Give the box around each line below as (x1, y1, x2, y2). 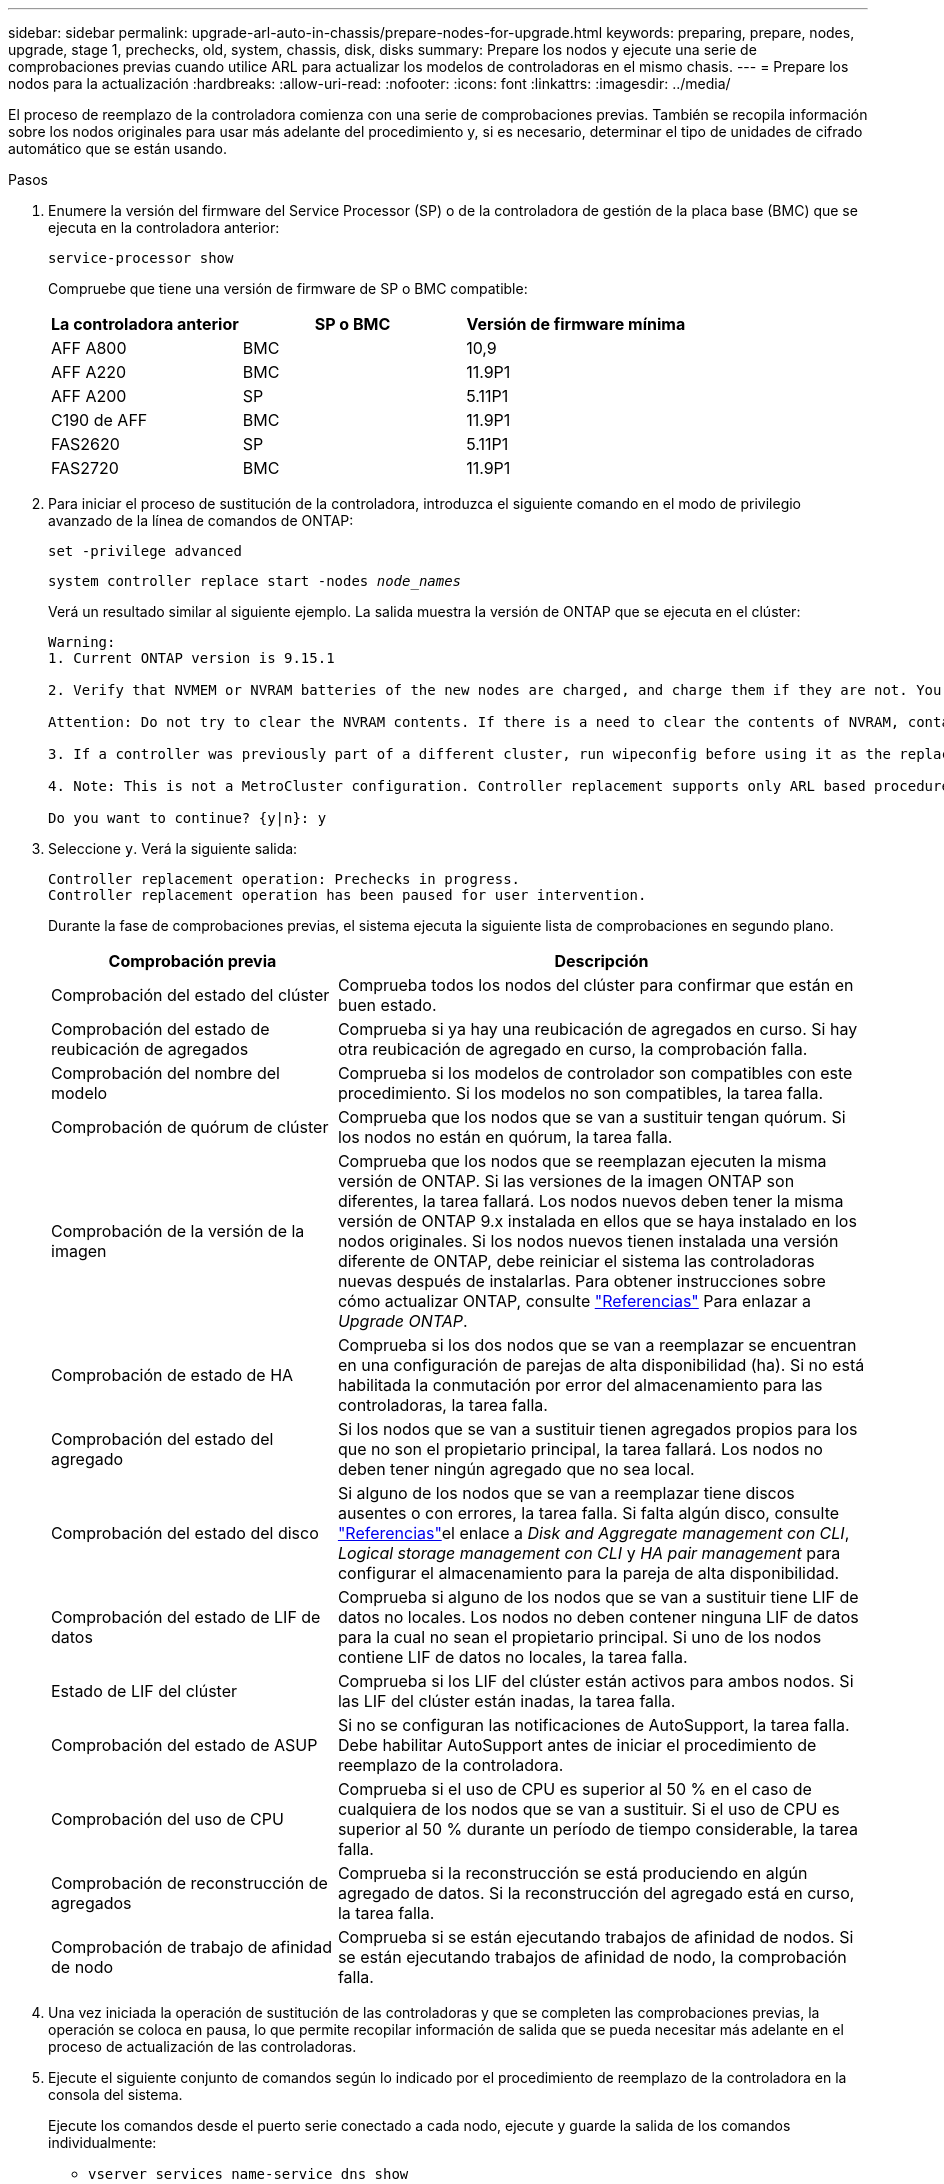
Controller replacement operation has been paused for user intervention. (48, 887, 647, 903)
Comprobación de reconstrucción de (51, 1873, 328, 1893)
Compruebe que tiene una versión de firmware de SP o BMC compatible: (48, 280, 528, 297)
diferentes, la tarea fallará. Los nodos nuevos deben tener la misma (337, 1191, 844, 1211)
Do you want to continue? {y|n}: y (48, 810, 327, 826)
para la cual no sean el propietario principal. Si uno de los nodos (337, 1627, 822, 1647)
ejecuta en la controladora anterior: (48, 219, 280, 236)
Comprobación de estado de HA (51, 1365, 294, 1385)
